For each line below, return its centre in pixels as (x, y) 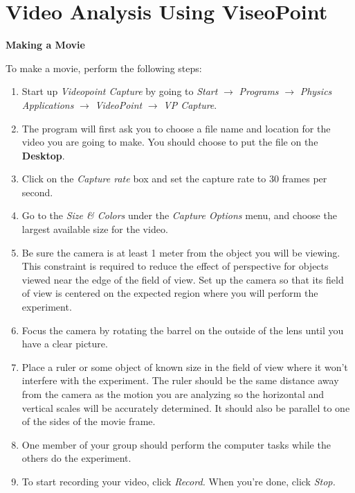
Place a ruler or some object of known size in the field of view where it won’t (185, 366)
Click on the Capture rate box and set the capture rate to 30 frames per (174, 179)
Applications (48, 104)
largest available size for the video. (95, 229)
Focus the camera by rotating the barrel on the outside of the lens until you (183, 330)
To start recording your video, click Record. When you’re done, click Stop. (179, 481)
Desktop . (43, 155)
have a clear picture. (65, 344)
